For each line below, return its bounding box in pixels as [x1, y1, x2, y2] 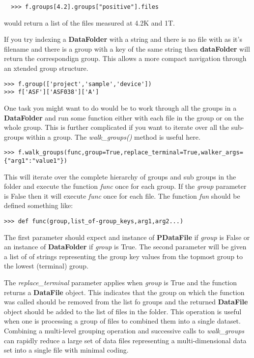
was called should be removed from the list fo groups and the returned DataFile [4, 297, 248, 307]
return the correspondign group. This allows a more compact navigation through [4, 53, 247, 63]
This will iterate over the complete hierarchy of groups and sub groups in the [4, 171, 236, 181]
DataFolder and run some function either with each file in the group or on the [4, 112, 244, 122]
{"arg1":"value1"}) [4, 157, 67, 164]
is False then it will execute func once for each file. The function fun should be [4, 190, 240, 201]
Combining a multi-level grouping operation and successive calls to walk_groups [4, 326, 245, 335]
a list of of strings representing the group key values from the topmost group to [4, 251, 243, 261]
